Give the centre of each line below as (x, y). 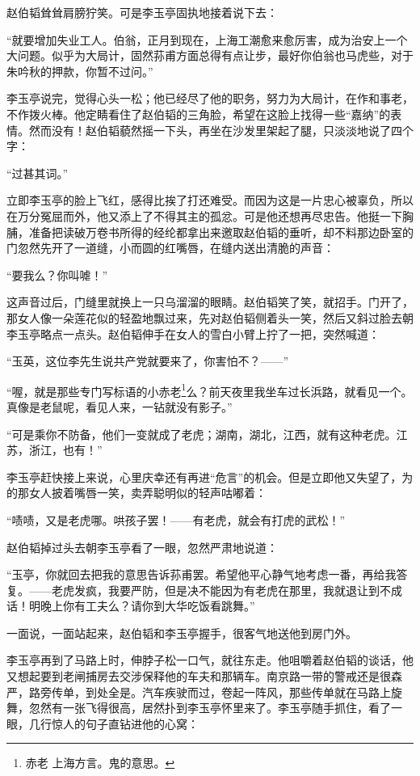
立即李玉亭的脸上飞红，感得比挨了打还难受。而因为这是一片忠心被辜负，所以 (210, 200)
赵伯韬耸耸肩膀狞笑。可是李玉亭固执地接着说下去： (142, 12)
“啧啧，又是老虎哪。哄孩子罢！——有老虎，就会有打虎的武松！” (176, 519)
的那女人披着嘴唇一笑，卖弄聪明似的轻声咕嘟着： (136, 493)
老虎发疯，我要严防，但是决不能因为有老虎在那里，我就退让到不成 (227, 590)
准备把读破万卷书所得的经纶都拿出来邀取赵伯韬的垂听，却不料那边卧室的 (221, 232)
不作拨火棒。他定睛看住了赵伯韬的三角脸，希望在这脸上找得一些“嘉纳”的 (199, 114)
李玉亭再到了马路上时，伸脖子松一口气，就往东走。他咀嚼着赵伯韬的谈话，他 (210, 660)
